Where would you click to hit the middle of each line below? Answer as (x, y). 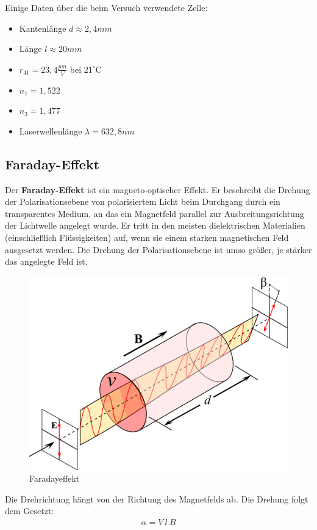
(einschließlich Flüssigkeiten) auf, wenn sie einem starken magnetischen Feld (147, 237)
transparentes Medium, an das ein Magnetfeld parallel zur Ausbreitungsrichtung (155, 213)
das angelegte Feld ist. (46, 261)
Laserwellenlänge (51, 131)
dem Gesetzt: (30, 511)
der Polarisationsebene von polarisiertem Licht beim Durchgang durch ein (143, 201)
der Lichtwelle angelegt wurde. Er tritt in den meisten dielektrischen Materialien (155, 225)
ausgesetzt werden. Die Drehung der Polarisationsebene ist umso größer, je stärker (158, 249)
